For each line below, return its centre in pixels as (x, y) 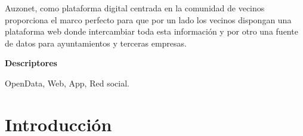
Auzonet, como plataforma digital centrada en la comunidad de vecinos (135, 8)
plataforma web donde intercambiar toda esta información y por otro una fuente (151, 31)
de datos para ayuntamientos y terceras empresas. (96, 43)
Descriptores (31, 63)
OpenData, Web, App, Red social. (67, 83)
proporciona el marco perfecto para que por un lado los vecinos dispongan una (148, 19)
